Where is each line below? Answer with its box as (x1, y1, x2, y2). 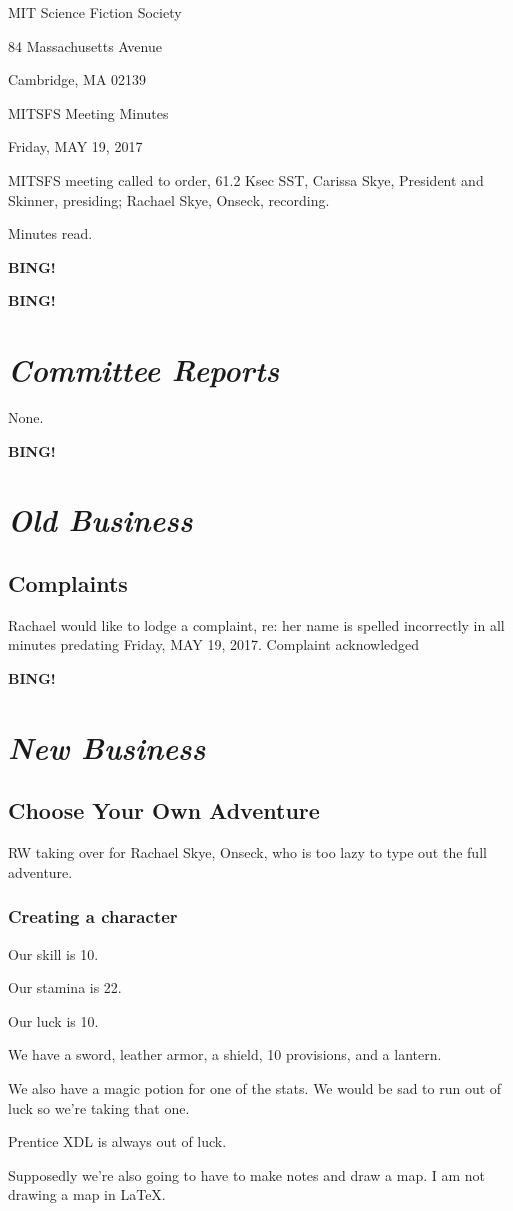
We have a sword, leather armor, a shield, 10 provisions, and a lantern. (8, 1044, 442, 1065)
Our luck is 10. (8, 1010, 99, 1031)
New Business (8, 726, 206, 768)
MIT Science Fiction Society (8, 2, 182, 22)
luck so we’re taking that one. (8, 1097, 190, 1118)
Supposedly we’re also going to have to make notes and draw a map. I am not (8, 1164, 486, 1185)
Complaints (8, 568, 128, 599)
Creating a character (8, 904, 178, 929)
